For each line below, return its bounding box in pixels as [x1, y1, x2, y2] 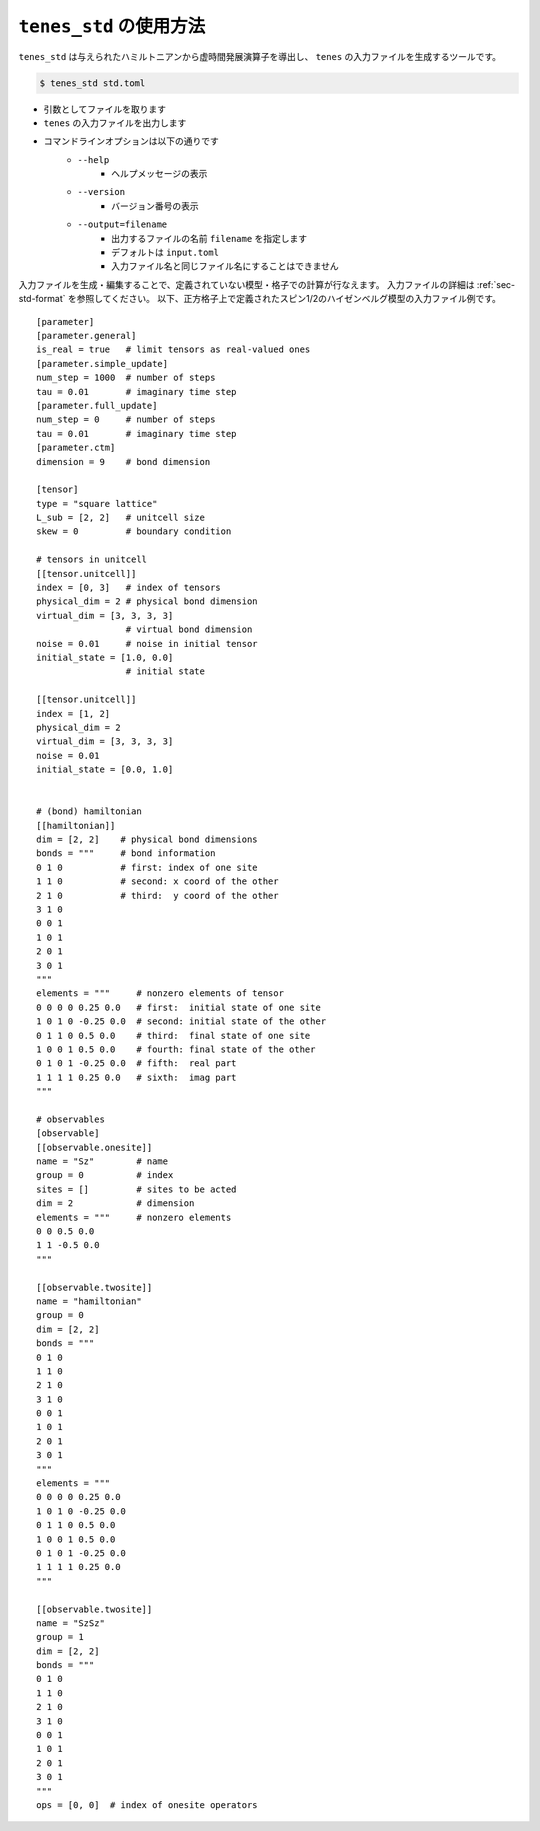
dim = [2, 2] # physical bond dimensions [36, 834, 259, 845]
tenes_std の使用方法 [18, 15, 206, 37]
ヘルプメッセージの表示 [111, 168, 208, 180]
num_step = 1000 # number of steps [36, 372, 216, 384]
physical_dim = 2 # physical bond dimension [36, 596, 259, 607]
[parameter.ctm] [36, 442, 116, 454]
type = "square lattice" [36, 498, 158, 509]
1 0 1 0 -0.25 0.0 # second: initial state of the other [36, 1016, 327, 1027]
